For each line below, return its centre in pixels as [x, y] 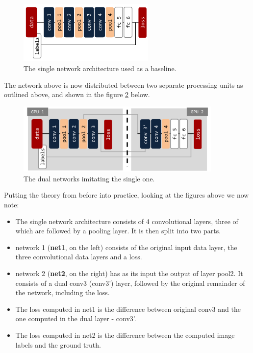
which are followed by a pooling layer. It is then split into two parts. [118, 231]
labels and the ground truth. [58, 344]
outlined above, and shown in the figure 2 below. [77, 94]
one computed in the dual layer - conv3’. [76, 318]
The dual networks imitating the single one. [89, 178]
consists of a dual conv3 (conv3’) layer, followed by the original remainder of [130, 283]
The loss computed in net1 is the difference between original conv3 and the [128, 309]
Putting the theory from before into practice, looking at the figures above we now [126, 195]
